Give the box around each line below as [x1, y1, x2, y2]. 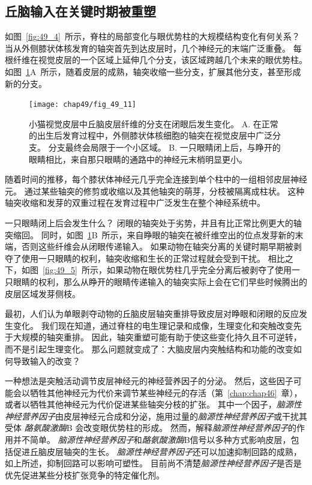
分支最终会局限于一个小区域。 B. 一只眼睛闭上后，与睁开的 [48, 141, 281, 154]
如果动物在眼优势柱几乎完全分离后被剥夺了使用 [106, 264, 292, 276]
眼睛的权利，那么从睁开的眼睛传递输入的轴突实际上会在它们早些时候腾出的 [13, 275, 307, 288]
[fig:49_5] [43, 264, 77, 276]
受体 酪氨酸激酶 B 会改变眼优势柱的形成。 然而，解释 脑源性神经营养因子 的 [5, 421, 296, 434]
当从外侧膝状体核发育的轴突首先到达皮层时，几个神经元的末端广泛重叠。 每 [5, 41, 302, 54]
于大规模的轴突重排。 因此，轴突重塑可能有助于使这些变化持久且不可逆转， [5, 331, 302, 343]
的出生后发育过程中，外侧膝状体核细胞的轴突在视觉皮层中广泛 [29, 129, 272, 142]
